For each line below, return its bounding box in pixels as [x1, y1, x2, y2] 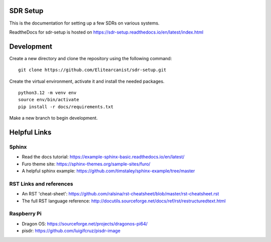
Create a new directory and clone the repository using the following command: [9, 55, 172, 61]
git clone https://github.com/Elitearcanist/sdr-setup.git [18, 67, 167, 73]
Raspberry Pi [9, 210, 42, 217]
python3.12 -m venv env [18, 90, 77, 95]
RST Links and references [9, 180, 74, 187]
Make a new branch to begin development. [9, 115, 98, 121]
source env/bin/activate [18, 97, 79, 103]
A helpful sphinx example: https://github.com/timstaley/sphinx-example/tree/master [22, 168, 195, 174]
